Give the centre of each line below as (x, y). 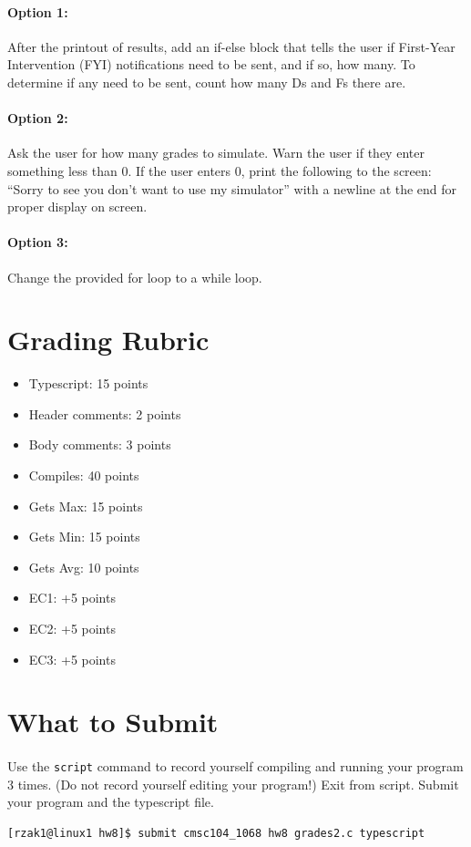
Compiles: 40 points (84, 475)
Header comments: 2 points (105, 413)
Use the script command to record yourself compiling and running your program (235, 766)
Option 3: (38, 242)
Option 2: (38, 118)
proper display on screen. (77, 207)
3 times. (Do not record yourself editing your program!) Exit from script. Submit (233, 784)
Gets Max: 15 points (86, 506)
